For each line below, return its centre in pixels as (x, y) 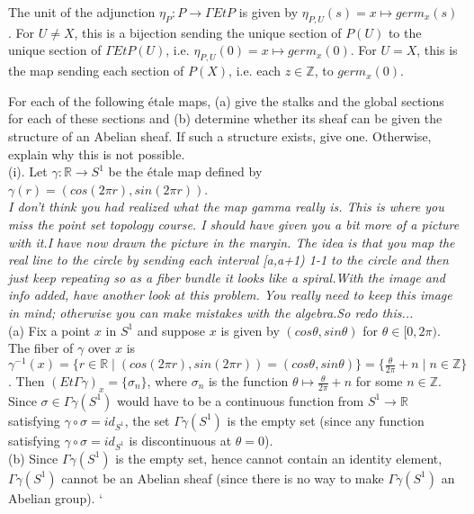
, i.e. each (255, 71)
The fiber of (41, 348)
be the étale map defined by (185, 171)
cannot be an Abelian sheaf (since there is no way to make (223, 478)
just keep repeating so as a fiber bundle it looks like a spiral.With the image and (227, 277)
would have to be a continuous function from (240, 400)
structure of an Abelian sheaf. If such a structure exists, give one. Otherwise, (220, 135)
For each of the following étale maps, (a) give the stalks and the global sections (226, 100)
